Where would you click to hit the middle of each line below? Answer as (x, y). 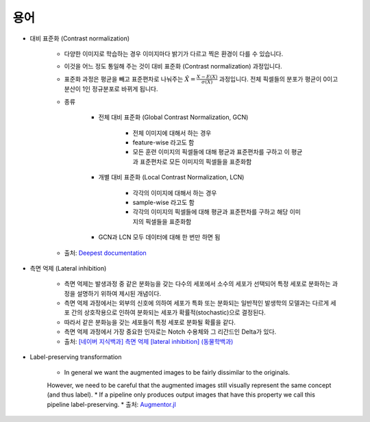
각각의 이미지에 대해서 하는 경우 (175, 193)
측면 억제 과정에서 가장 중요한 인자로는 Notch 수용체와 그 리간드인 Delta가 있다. (170, 332)
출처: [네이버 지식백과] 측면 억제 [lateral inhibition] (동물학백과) (149, 341)
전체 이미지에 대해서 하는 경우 (172, 133)
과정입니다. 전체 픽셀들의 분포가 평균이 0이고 (279, 79)
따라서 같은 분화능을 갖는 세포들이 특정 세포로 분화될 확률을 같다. (150, 322)
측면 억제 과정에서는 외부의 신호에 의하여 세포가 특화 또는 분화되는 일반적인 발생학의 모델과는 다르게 (196, 303)
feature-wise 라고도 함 (163, 142)
